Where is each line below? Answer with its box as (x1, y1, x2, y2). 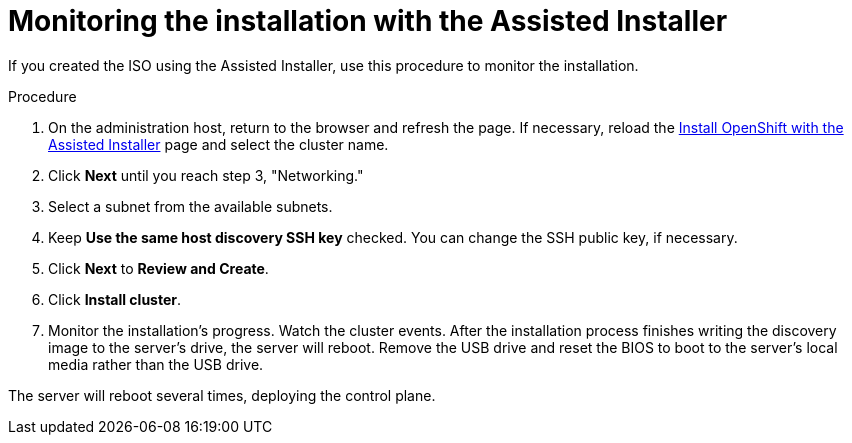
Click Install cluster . (48, 290, 182, 308)
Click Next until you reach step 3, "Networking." (48, 166, 364, 184)
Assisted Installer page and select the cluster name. (48, 135, 389, 153)
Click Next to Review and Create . (48, 259, 269, 277)
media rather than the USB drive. (48, 355, 264, 373)
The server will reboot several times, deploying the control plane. (8, 386, 436, 404)
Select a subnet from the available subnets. (48, 197, 333, 215)
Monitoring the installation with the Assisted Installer (8, 4, 728, 38)
